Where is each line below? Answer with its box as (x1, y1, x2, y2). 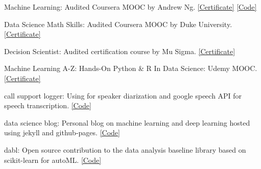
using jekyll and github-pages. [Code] (4, 127, 120, 138)
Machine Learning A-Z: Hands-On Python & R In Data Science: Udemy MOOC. (4, 63, 257, 74)
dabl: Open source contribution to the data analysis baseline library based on (4, 144, 246, 155)
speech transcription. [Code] (4, 100, 91, 111)
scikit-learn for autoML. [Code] (4, 154, 102, 165)
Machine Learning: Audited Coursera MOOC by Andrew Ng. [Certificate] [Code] (4, 2, 257, 12)
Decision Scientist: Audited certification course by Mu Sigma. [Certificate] (4, 45, 235, 56)
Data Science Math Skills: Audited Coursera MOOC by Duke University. (4, 18, 232, 29)
